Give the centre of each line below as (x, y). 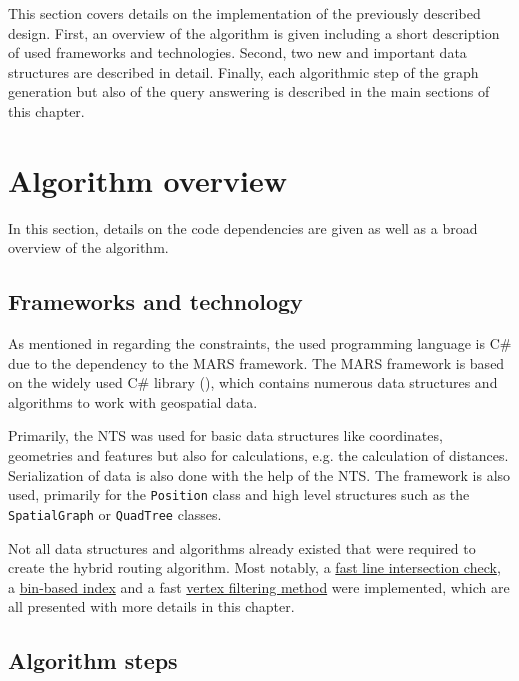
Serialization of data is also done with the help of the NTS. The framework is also (259, 474)
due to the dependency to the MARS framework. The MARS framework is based (256, 362)
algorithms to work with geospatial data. (133, 401)
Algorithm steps (93, 660)
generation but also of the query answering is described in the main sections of (249, 91)
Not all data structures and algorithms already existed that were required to (242, 547)
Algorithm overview (147, 179)
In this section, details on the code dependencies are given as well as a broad (243, 227)
